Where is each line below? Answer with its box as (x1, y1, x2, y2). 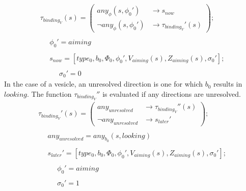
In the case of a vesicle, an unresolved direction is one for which (4, 78, 203, 89)
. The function (27, 88, 72, 99)
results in (213, 78, 242, 89)
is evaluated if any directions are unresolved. (102, 88, 241, 99)
